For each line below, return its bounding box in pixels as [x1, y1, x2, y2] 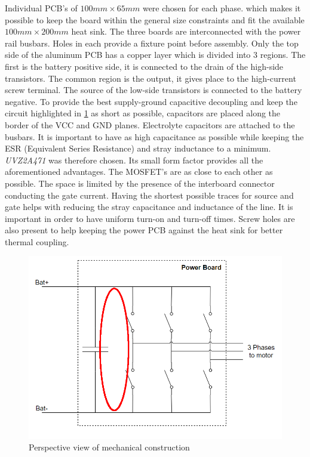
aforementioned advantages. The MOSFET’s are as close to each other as [5, 165, 273, 178]
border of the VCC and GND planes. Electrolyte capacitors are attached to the [5, 118, 295, 131]
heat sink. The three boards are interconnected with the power [71, 25, 301, 38]
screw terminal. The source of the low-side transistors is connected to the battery [5, 84, 302, 96]
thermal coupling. [5, 235, 69, 248]
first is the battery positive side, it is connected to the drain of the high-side [5, 60, 284, 72]
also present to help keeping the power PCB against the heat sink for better [5, 224, 283, 236]
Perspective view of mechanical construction [29, 441, 190, 453]
